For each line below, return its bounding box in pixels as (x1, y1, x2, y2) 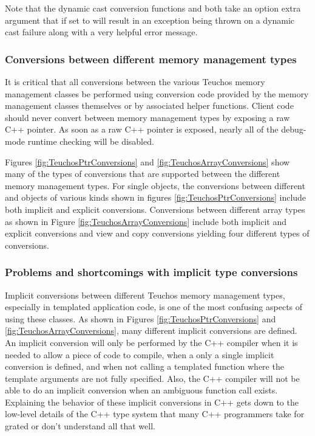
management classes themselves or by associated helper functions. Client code (5, 99, 294, 112)
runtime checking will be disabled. (27, 134, 154, 147)
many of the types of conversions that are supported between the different (5, 167, 280, 180)
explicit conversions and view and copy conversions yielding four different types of (5, 227, 310, 240)
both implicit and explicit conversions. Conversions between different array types (5, 202, 305, 215)
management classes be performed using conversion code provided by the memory (5, 87, 309, 100)
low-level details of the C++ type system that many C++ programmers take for (5, 407, 305, 420)
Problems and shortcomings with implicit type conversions (5, 265, 298, 280)
